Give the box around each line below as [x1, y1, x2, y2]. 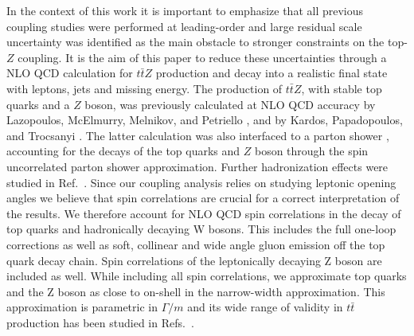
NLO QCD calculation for [6, 64, 133, 81]
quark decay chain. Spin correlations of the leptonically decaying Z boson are [6, 252, 382, 268]
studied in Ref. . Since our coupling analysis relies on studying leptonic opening [6, 174, 396, 190]
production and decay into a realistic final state [155, 64, 388, 81]
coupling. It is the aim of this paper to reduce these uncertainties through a [18, 49, 387, 65]
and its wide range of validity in [187, 299, 343, 315]
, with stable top [301, 80, 382, 96]
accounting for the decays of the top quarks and [6, 143, 240, 159]
